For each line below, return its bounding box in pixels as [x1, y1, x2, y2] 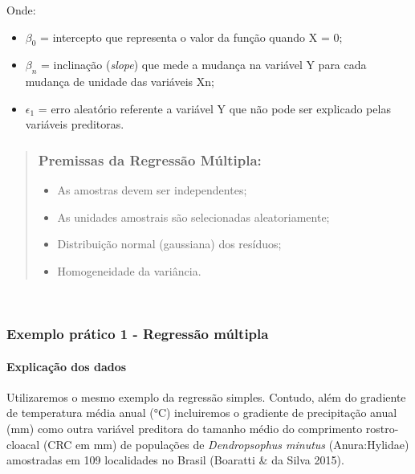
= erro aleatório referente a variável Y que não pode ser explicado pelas [38, 100, 391, 116]
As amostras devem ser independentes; [57, 182, 247, 198]
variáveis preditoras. [25, 116, 124, 133]
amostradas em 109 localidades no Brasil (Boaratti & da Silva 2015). [6, 452, 344, 468]
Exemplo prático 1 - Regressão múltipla [6, 324, 269, 344]
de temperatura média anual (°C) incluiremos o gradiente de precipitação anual [6, 404, 397, 421]
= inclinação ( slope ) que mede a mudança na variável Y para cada [41, 56, 367, 73]
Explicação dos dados [6, 358, 127, 374]
